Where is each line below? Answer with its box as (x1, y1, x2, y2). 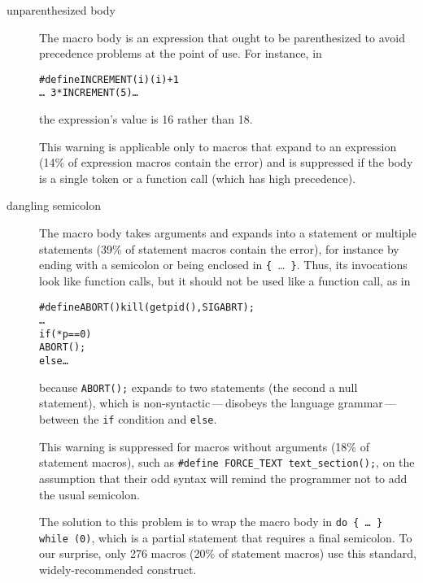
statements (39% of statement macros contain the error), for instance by (39, 240, 399, 257)
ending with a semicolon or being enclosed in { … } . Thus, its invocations (39, 256, 408, 273)
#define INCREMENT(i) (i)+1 (39, 73, 179, 85)
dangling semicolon (7, 197, 101, 214)
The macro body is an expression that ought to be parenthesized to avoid (39, 28, 405, 46)
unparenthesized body (7, 2, 116, 18)
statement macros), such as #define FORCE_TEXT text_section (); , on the (39, 454, 415, 471)
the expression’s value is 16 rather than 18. (39, 111, 253, 128)
